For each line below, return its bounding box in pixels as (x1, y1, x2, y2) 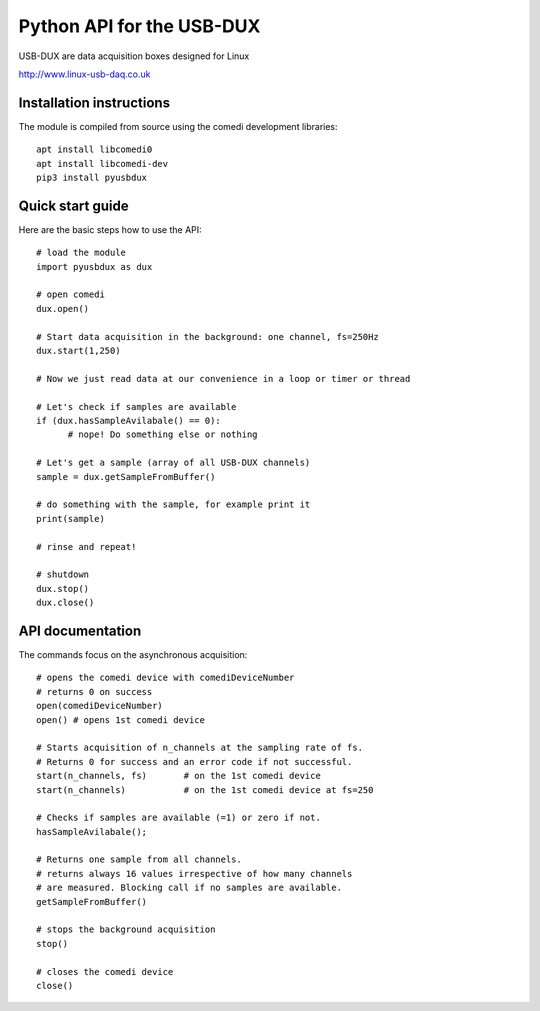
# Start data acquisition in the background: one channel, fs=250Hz (36, 331, 379, 342)
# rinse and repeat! (36, 541, 137, 552)
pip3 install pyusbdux (36, 172, 148, 184)
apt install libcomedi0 (36, 144, 153, 155)
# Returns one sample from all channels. (36, 854, 242, 865)
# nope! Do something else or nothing (67, 429, 259, 440)
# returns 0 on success (36, 686, 153, 697)
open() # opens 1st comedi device (36, 714, 205, 725)
